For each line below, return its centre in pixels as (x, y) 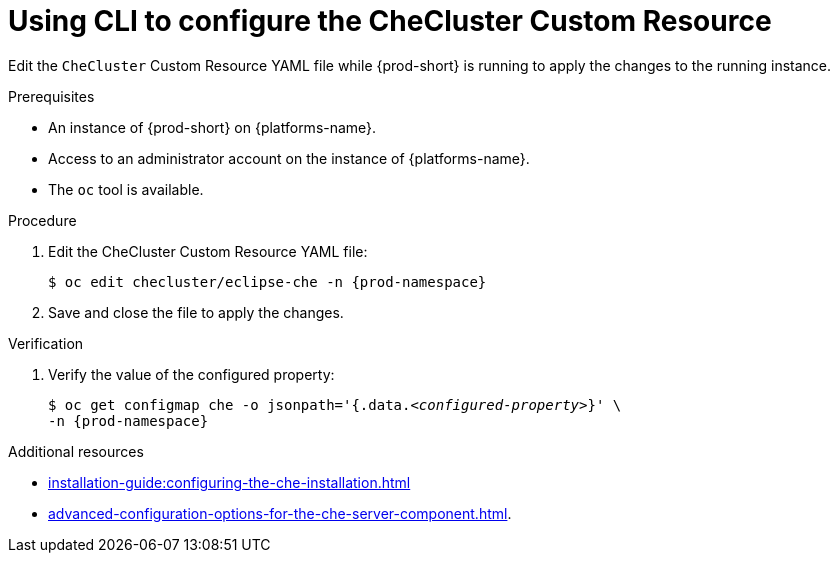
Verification (46, 343)
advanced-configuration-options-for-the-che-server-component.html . (280, 513)
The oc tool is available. (126, 189)
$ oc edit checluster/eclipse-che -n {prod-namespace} (267, 281)
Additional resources (76, 451)
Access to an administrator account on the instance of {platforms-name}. (289, 158)
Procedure (42, 220)
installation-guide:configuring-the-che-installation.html (229, 482)
